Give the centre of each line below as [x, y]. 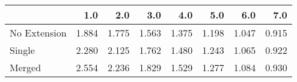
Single [22, 50]
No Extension [38, 33]
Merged [26, 67]
